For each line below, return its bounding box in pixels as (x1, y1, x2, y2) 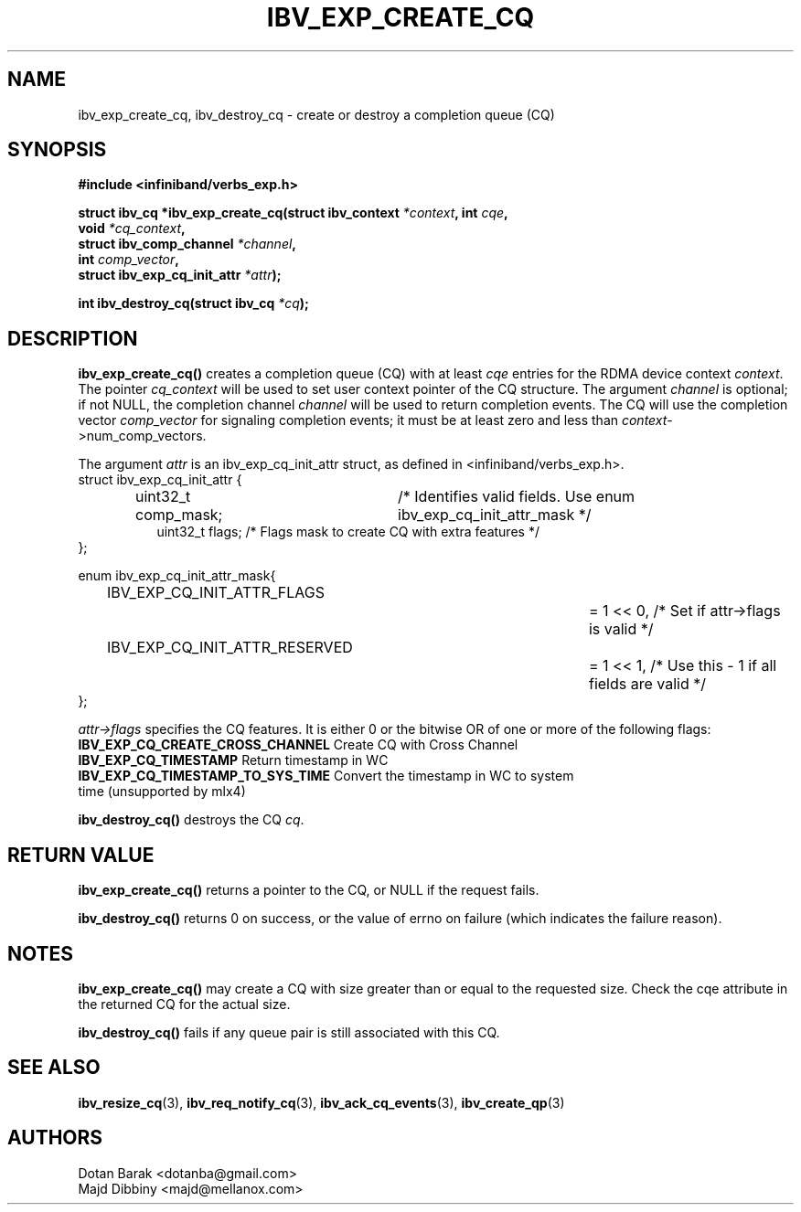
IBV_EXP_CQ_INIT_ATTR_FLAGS (107, 583, 325, 602)
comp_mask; (135, 505, 223, 525)
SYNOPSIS (7, 138, 107, 162)
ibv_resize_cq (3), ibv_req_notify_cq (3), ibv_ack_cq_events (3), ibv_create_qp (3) (78, 1094, 565, 1111)
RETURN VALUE (7, 843, 155, 866)
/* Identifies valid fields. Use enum (398, 487, 635, 506)
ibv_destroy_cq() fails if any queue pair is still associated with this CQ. (78, 1024, 500, 1040)
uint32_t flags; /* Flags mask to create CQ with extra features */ (156, 524, 539, 540)
